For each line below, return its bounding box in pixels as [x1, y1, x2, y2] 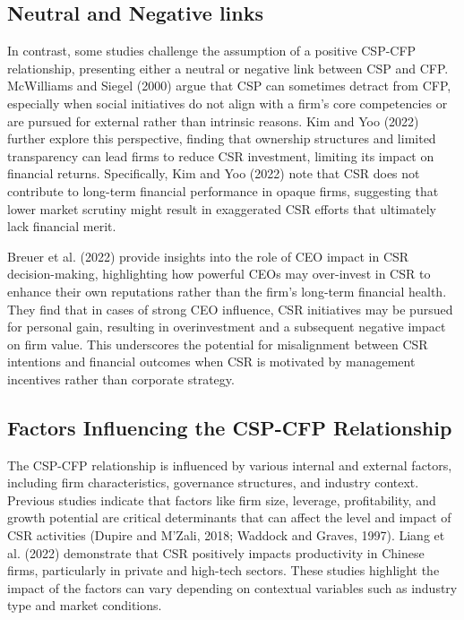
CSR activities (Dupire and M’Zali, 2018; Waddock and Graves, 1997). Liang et [7, 526, 445, 545]
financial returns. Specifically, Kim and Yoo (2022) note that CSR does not [7, 164, 420, 183]
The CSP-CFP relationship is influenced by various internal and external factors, [7, 455, 452, 474]
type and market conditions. [7, 596, 162, 615]
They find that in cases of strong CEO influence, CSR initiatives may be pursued [7, 299, 453, 318]
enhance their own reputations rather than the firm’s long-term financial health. [7, 281, 447, 300]
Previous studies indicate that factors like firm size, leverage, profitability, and [7, 490, 436, 509]
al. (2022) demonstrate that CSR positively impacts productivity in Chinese [7, 543, 425, 562]
